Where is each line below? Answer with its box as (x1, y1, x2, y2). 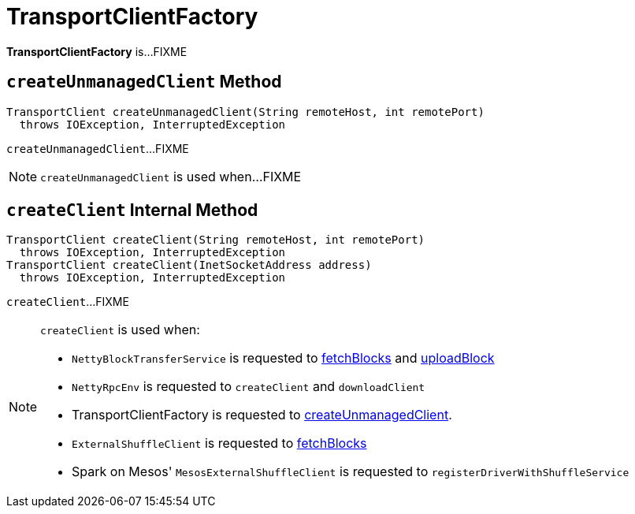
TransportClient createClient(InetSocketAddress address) (6, 259, 372, 272)
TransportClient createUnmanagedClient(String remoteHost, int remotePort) (6, 105, 485, 118)
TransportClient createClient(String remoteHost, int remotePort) (6, 233, 425, 247)
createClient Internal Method (6, 200, 258, 221)
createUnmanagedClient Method (6, 72, 282, 92)
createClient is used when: (40, 322, 200, 338)
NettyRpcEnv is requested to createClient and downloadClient (72, 378, 425, 395)
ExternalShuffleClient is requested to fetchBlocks (72, 435, 367, 452)
